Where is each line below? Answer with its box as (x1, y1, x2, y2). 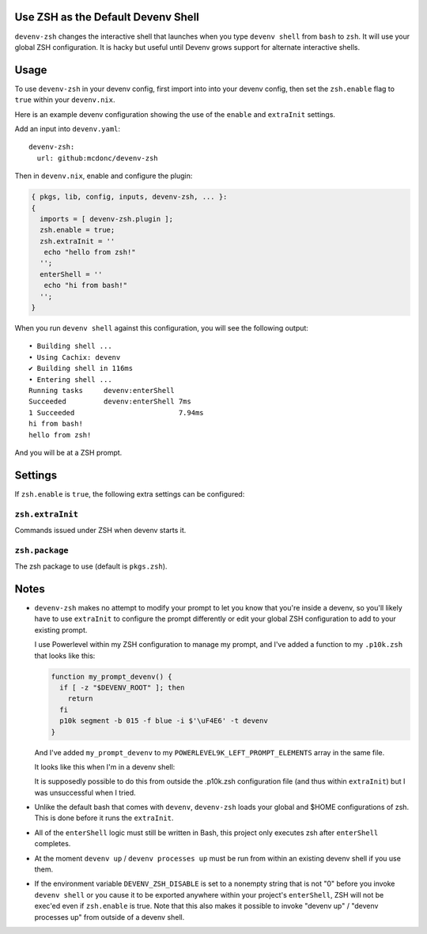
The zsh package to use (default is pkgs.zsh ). (14, 562, 168, 571)
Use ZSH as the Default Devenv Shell (14, 10, 199, 24)
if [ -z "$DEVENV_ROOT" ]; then (59, 683, 185, 692)
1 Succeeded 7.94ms (28, 408, 205, 417)
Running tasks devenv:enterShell (28, 386, 176, 395)
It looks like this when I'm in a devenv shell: (34, 762, 176, 771)
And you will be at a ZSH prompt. (14, 448, 123, 457)
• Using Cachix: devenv (28, 353, 121, 361)
